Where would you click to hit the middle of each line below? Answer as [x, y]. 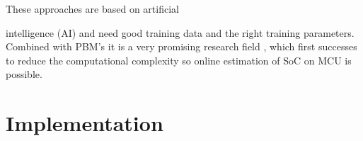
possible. [24, 74]
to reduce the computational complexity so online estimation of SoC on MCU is [179, 60]
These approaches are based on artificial [92, 9]
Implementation [85, 123]
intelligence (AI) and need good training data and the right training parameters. [180, 32]
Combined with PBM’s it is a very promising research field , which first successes [181, 46]
